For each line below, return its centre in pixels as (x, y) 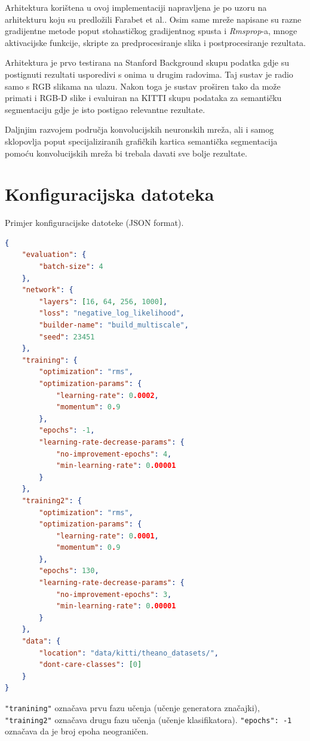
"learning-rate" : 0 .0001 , (107, 536)
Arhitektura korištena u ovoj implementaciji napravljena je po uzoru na (136, 7)
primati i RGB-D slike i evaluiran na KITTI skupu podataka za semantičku (143, 98)
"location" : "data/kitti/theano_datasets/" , (129, 653)
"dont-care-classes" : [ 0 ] (90, 665)
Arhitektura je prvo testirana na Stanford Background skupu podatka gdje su (147, 62)
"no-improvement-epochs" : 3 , (114, 594)
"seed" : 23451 (67, 337)
